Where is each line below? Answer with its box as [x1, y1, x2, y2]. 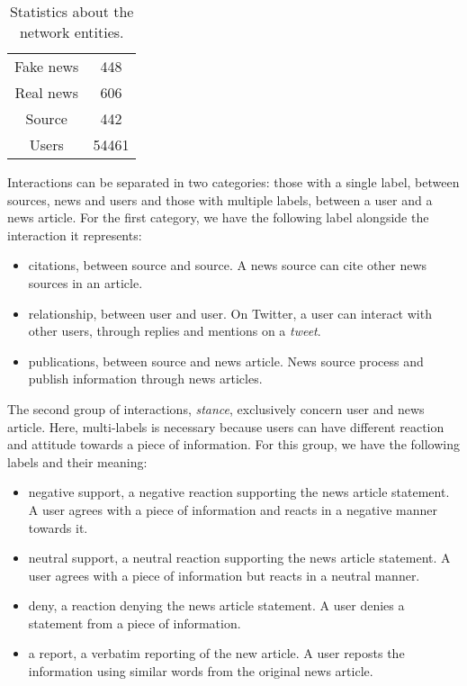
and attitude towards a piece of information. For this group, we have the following [7, 435, 460, 454]
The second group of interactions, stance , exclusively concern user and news [7, 399, 425, 418]
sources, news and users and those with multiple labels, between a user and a [7, 190, 433, 209]
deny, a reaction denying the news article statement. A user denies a [28, 596, 405, 615]
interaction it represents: [7, 225, 142, 244]
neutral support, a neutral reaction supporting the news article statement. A [28, 548, 451, 567]
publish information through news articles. [28, 369, 263, 388]
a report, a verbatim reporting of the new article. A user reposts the [28, 644, 405, 663]
